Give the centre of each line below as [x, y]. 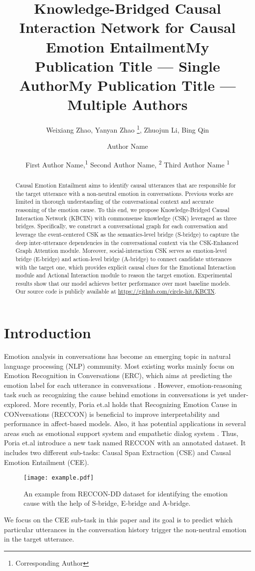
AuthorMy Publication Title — [127, 85]
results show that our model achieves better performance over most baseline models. [123, 283]
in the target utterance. [39, 539]
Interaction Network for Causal [127, 27]
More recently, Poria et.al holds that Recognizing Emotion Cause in [135, 404]
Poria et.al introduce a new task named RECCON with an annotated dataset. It [125, 443]
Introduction [48, 333]
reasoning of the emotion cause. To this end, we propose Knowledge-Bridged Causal [122, 209]
